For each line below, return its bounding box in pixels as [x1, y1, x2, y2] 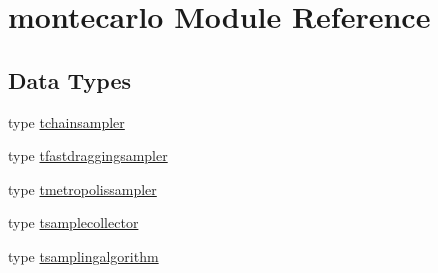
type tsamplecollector [8, 212, 139, 233]
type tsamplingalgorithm [8, 245, 159, 266]
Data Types [8, 64, 131, 95]
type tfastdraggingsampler [8, 145, 168, 166]
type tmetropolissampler [8, 178, 157, 199]
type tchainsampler [8, 111, 125, 132]
